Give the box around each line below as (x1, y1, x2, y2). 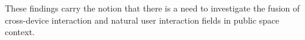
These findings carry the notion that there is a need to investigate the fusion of (5, 2, 300, 14)
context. (5, 25, 35, 38)
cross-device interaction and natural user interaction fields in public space (5, 13, 279, 26)
